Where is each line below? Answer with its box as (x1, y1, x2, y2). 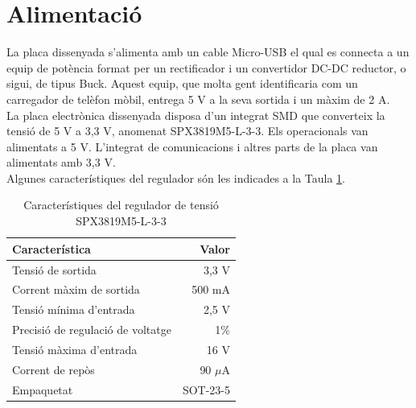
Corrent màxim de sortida (12, 281, 140, 298)
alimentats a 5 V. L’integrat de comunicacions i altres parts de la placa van (6, 138, 378, 155)
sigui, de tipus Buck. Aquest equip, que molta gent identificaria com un (6, 75, 358, 92)
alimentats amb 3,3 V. (6, 154, 116, 171)
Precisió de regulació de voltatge (12, 321, 171, 338)
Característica (12, 240, 91, 257)
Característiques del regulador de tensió (23, 196, 219, 213)
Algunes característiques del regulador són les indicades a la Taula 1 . (6, 169, 346, 186)
